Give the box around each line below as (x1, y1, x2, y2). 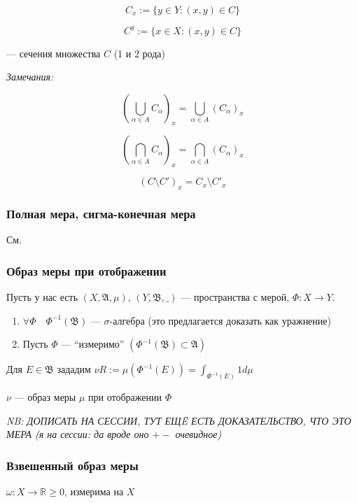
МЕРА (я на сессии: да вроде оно (6, 427, 149, 441)
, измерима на (64, 484, 124, 499)
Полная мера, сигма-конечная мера (6, 205, 196, 222)
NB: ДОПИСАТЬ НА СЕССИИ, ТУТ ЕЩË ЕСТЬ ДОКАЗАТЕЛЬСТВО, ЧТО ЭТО (6, 413, 351, 427)
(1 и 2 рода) (113, 45, 165, 60)
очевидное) (175, 427, 222, 441)
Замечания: (6, 69, 54, 84)
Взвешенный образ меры (6, 456, 139, 474)
